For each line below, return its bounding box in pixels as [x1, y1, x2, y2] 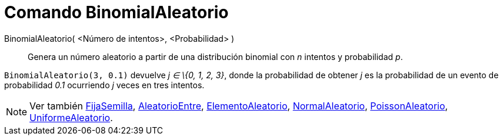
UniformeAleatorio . [29, 111, 113, 124]
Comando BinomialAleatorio [4, 2, 229, 22]
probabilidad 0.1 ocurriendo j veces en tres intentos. [4, 79, 205, 90]
